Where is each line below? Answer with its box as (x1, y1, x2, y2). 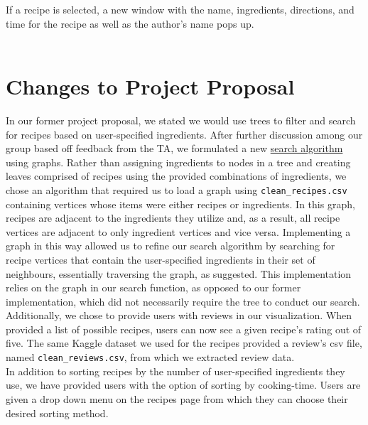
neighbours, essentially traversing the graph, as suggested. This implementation (6, 266, 352, 281)
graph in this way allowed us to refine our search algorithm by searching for (6, 238, 335, 253)
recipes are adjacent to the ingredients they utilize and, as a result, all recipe (6, 210, 340, 225)
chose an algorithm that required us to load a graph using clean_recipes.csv (6, 182, 347, 197)
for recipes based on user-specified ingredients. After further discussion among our (6, 127, 363, 141)
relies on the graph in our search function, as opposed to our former (6, 280, 301, 295)
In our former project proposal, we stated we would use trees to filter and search (6, 112, 356, 127)
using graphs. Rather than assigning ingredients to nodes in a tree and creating (6, 154, 351, 169)
